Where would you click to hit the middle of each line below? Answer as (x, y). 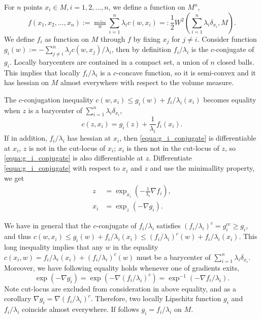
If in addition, (26, 138)
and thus (18, 236)
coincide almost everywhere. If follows (80, 309)
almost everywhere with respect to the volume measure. (147, 82)
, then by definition (141, 49)
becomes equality (230, 99)
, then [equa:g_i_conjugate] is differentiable (188, 138)
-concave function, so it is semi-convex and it (186, 72)
